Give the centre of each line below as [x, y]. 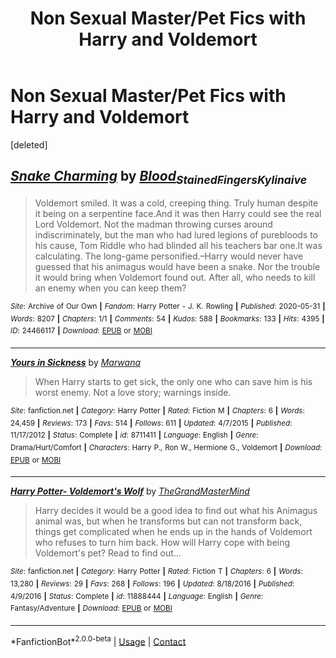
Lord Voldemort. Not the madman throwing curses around [153, 224]
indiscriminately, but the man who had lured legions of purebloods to [176, 234]
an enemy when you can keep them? [110, 288]
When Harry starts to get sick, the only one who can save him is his [173, 381]
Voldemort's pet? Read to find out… [108, 553]
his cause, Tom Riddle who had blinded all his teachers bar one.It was [178, 245]
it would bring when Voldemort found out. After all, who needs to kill [175, 277]
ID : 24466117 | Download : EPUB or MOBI [81, 331]
